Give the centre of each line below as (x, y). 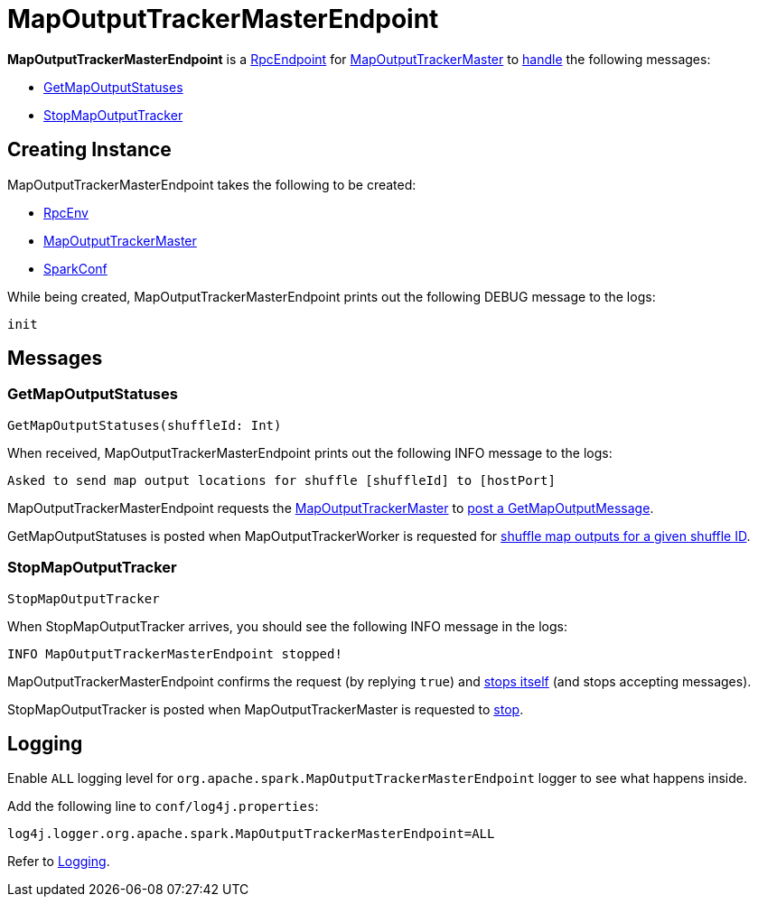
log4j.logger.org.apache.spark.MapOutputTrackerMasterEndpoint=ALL (251, 834)
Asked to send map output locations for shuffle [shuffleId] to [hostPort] (281, 480)
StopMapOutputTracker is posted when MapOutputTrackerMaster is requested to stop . (266, 709)
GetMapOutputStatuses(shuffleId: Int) (145, 425)
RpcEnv (66, 212)
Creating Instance (89, 150)
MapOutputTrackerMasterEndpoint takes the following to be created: (212, 184)
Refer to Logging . (59, 862)
